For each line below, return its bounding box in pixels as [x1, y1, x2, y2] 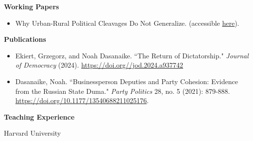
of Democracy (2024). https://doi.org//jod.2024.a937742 [15, 60, 184, 70]
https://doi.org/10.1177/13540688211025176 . [15, 95, 149, 106]
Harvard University [4, 128, 61, 138]
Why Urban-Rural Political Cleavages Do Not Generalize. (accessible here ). [15, 18, 239, 28]
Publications [4, 34, 46, 44]
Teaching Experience [4, 111, 75, 122]
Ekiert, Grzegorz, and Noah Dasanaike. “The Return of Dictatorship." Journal [15, 50, 249, 60]
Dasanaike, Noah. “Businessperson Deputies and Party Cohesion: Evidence [15, 76, 238, 86]
